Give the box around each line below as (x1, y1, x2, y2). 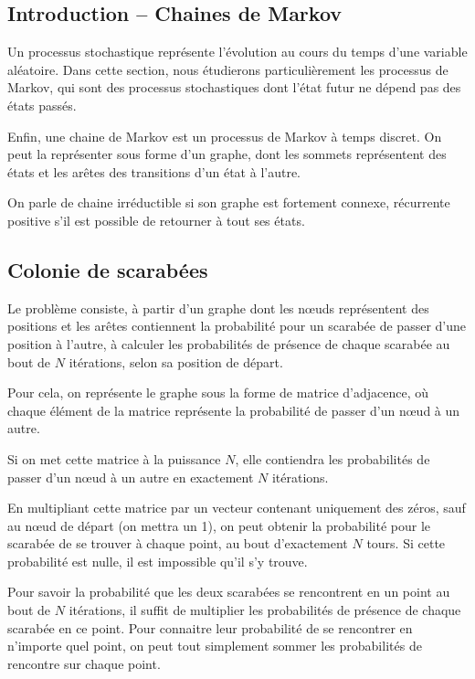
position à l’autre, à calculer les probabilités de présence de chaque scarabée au (7, 334, 450, 353)
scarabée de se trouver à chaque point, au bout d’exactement (7, 534, 348, 553)
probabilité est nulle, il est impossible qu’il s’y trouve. (7, 551, 308, 570)
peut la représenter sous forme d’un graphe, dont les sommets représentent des (7, 144, 447, 164)
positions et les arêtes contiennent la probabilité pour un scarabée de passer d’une (7, 316, 467, 335)
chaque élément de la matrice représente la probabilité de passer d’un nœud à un (7, 400, 460, 419)
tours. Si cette (366, 534, 446, 553)
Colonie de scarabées (7, 255, 208, 283)
